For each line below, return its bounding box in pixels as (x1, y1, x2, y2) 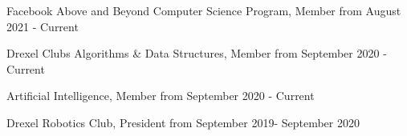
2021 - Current (6, 18, 79, 34)
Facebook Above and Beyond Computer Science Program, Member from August (6, 2, 401, 18)
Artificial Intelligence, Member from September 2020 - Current (6, 87, 315, 104)
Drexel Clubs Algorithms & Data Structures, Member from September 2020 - (6, 45, 387, 62)
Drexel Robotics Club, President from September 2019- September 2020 (6, 114, 360, 130)
